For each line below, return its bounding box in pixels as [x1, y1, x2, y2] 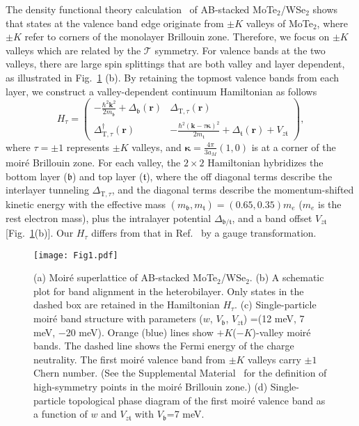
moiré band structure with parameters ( [33, 311, 203, 326]
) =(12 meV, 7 [243, 311, 305, 326]
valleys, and [131, 139, 182, 154]
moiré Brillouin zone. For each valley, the [6, 155, 181, 169]
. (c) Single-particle [234, 297, 317, 312]
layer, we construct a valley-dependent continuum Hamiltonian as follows [6, 84, 317, 98]
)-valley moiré [252, 324, 311, 339]
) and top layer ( [72, 168, 143, 183]
